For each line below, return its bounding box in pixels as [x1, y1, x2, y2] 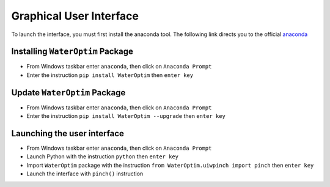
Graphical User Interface [11, 9, 139, 23]
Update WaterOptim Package [11, 87, 126, 98]
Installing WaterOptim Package [11, 46, 134, 57]
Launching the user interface [11, 128, 125, 139]
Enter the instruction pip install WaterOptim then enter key [26, 71, 194, 79]
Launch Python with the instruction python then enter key [26, 153, 178, 160]
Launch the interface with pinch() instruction [26, 170, 144, 177]
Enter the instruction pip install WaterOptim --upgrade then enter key [26, 112, 226, 120]
